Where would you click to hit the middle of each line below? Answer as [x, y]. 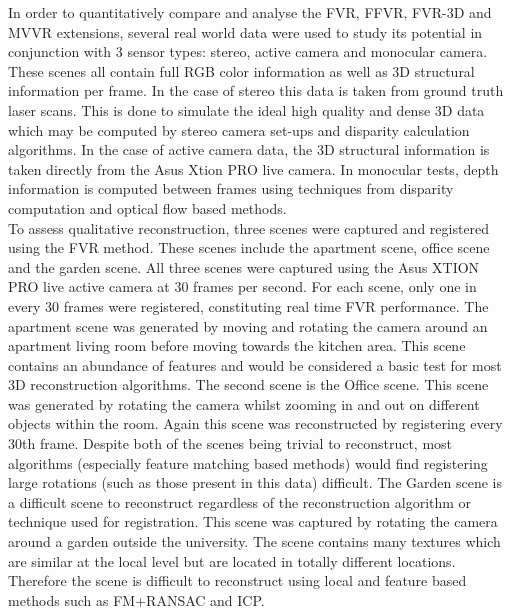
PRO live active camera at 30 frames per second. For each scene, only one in [242, 286]
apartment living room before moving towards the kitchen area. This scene [237, 345]
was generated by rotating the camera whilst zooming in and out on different [244, 403]
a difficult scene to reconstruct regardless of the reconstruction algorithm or [240, 501]
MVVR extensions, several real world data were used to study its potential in [245, 31]
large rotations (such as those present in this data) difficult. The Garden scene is [255, 482]
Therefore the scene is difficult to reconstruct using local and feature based [237, 580]
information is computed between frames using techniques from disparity [231, 188]
